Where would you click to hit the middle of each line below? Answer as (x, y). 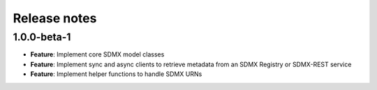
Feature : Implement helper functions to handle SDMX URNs (116, 74)
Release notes (55, 18)
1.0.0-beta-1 (42, 37)
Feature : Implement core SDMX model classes (97, 54)
